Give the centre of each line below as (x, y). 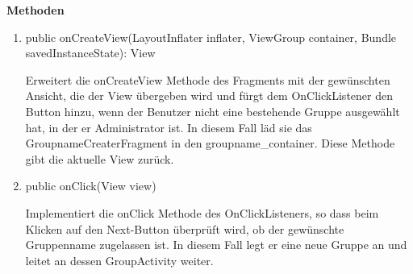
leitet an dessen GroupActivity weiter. (119, 260)
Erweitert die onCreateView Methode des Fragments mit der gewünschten (208, 79)
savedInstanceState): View (90, 53)
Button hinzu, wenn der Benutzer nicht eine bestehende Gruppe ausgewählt (213, 111)
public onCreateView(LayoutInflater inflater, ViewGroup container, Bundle (211, 37)
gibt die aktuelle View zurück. (100, 158)
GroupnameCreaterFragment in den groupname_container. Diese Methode (210, 143)
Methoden (35, 10)
